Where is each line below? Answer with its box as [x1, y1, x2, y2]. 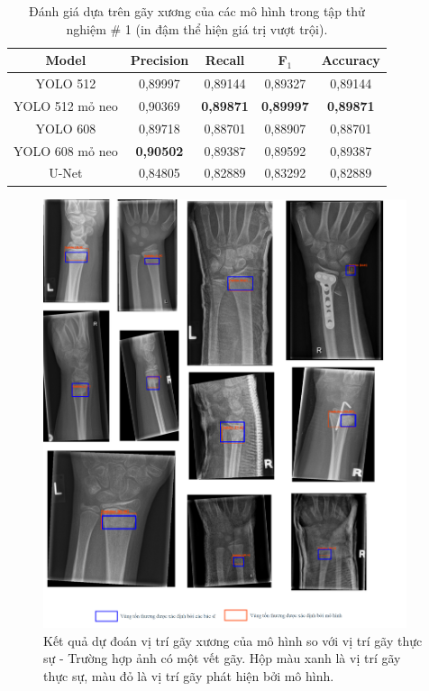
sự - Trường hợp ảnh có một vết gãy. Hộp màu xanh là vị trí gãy [43, 649, 401, 668]
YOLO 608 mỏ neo [14, 141, 118, 160]
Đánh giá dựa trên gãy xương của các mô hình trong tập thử [28, 2, 365, 20]
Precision [130, 51, 189, 69]
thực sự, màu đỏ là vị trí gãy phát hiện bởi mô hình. [43, 667, 334, 686]
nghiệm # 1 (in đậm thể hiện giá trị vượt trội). [66, 19, 328, 38]
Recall [205, 51, 245, 69]
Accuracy [321, 51, 380, 69]
